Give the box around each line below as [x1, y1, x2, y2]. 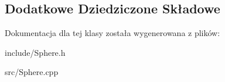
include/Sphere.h [5, 46, 66, 58]
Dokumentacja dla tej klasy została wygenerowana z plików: [5, 27, 220, 39]
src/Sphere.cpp [5, 66, 59, 78]
